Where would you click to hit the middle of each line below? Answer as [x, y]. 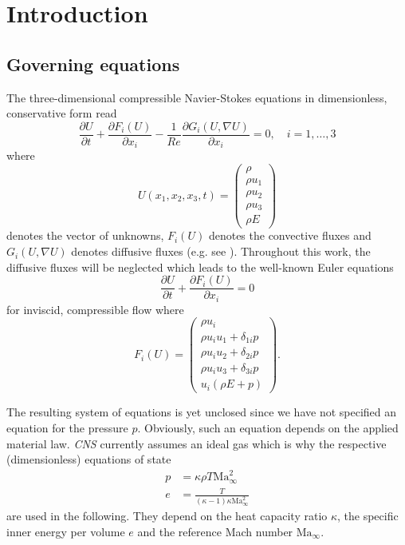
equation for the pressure [67, 427]
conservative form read [62, 113]
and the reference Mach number [215, 531]
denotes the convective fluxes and [290, 235]
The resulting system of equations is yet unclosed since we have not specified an [202, 412]
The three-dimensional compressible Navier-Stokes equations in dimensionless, [197, 97]
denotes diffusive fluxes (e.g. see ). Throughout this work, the [221, 251]
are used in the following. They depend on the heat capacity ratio [167, 516]
